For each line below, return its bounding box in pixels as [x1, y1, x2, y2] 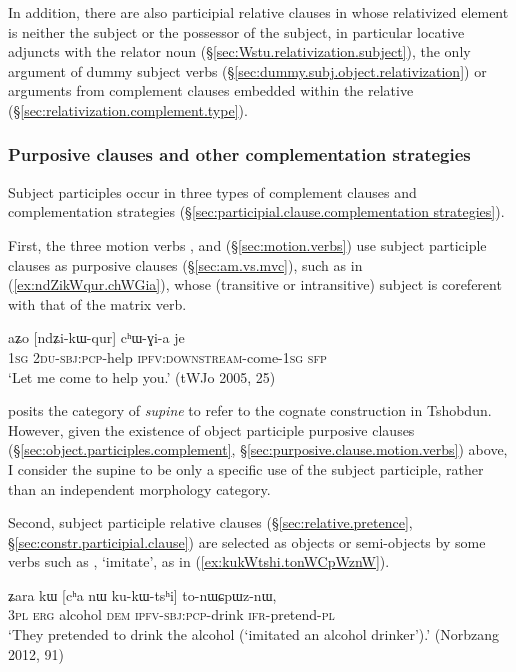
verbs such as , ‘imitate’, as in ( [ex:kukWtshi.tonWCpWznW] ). [8, 551, 390, 572]
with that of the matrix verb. [8, 293, 187, 314]
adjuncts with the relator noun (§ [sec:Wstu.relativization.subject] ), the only [8, 41, 471, 62]
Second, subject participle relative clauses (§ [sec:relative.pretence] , [8, 512, 413, 533]
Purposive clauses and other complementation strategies [8, 142, 471, 167]
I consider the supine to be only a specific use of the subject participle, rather [8, 458, 484, 479]
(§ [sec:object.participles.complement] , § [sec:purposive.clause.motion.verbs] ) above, [8, 439, 508, 460]
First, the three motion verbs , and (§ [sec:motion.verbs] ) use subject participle [8, 234, 487, 255]
